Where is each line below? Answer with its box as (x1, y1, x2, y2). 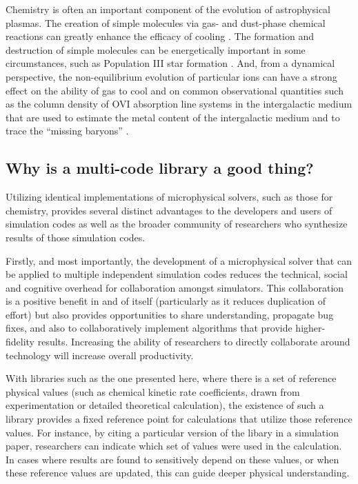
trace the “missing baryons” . (6, 123, 129, 138)
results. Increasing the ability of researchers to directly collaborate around (37, 334, 350, 349)
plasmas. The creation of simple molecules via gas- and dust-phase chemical (6, 15, 326, 30)
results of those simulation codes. (6, 230, 146, 244)
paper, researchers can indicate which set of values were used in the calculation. (6, 438, 342, 453)
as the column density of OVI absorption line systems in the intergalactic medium (6, 97, 352, 111)
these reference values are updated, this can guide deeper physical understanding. (6, 465, 350, 480)
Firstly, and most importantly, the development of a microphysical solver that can (6, 253, 352, 268)
